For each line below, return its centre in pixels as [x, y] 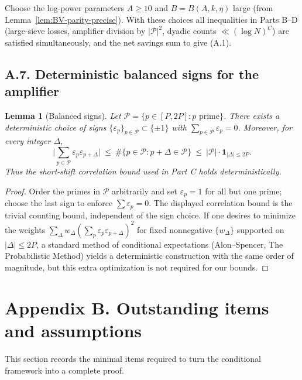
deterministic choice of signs [56, 127]
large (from [253, 8]
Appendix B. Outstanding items [137, 307]
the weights [25, 229]
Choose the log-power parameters [65, 8]
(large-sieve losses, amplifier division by [75, 31]
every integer [28, 141]
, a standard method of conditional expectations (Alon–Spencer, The [160, 244]
